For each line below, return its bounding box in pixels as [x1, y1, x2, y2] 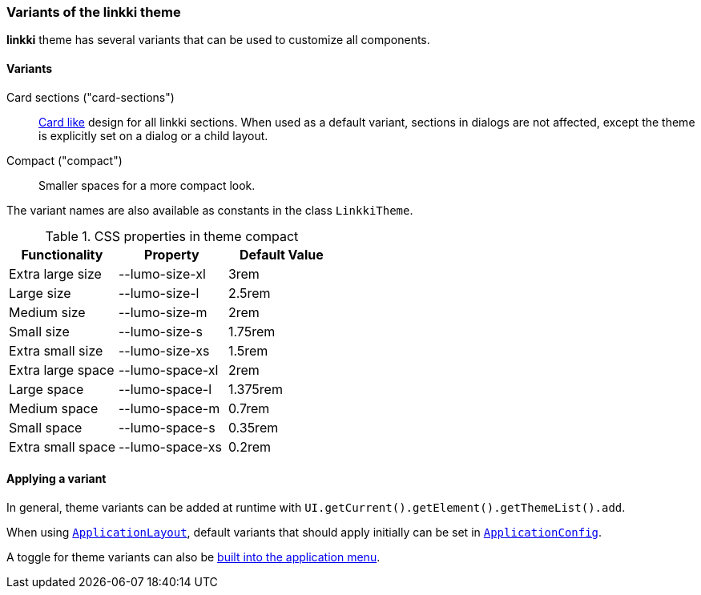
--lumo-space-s [118, 419, 216, 436]
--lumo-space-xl [118, 361, 219, 378]
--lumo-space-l [118, 380, 212, 397]
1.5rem [228, 342, 268, 359]
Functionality [21, 246, 103, 263]
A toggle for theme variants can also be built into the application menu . [6, 549, 381, 564]
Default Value [240, 246, 324, 263]
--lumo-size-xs [118, 342, 210, 359]
